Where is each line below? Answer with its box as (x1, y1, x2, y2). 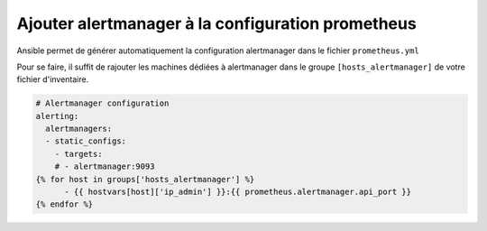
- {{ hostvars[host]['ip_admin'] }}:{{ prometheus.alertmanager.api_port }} (64, 187, 412, 198)
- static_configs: (45, 136, 126, 146)
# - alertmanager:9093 (54, 162, 155, 171)
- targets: (54, 149, 103, 159)
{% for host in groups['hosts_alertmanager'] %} (35, 174, 255, 184)
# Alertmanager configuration (35, 98, 170, 108)
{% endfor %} (35, 199, 94, 209)
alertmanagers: (45, 124, 113, 134)
